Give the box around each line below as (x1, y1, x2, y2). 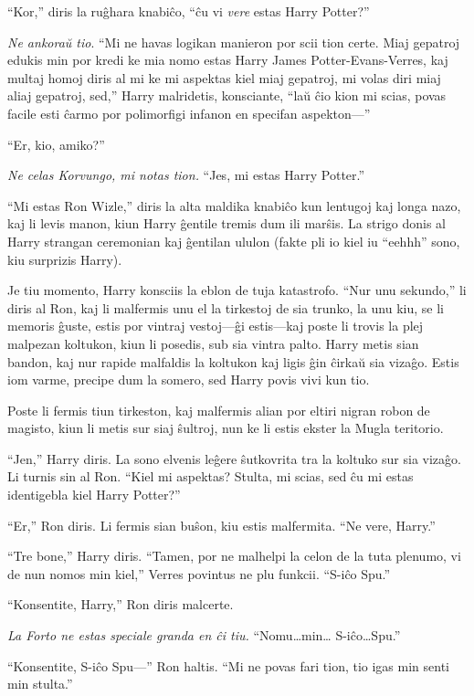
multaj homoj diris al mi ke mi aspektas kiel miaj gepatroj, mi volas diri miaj (7, 68, 441, 87)
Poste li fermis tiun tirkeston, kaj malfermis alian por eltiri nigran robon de (7, 400, 430, 419)
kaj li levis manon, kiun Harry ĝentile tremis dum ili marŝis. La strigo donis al (7, 214, 446, 233)
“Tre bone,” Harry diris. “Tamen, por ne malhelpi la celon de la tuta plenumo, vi (7, 546, 461, 565)
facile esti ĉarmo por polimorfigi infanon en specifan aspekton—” (7, 103, 371, 122)
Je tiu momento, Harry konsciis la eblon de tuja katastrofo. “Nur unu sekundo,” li (7, 280, 467, 300)
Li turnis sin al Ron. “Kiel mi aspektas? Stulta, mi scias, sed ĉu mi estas (7, 467, 414, 486)
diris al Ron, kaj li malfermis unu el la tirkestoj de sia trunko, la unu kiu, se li (7, 298, 444, 317)
